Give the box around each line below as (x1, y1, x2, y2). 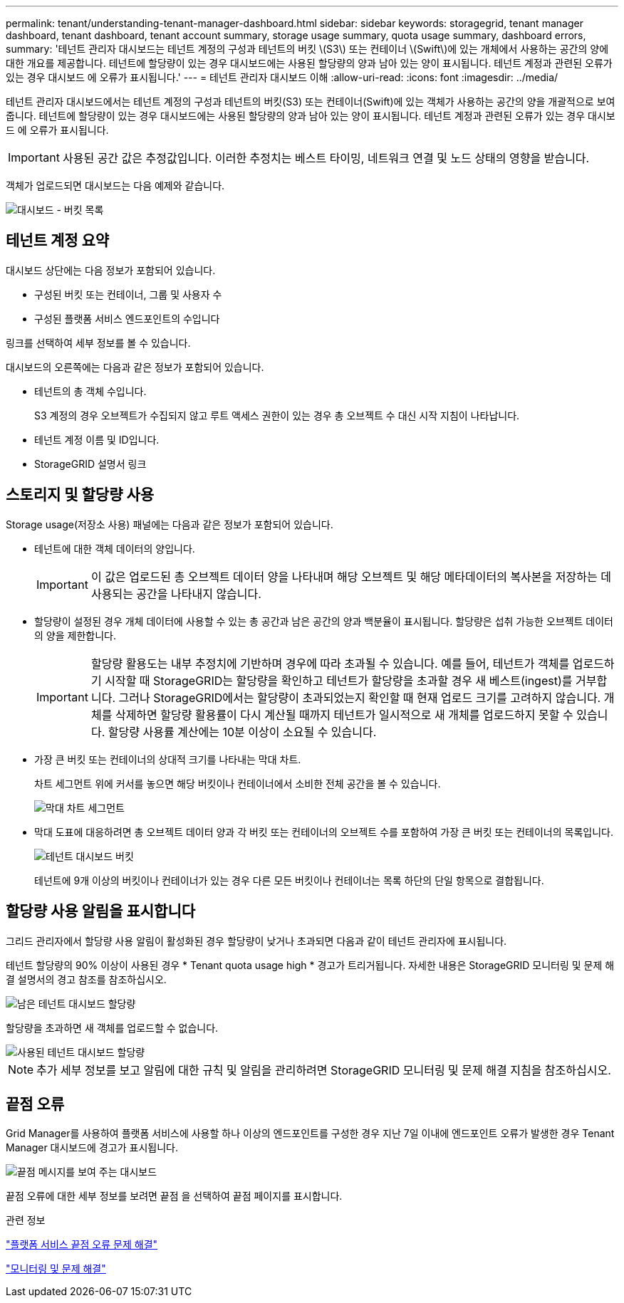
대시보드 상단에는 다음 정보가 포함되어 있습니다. (6, 263, 216, 276)
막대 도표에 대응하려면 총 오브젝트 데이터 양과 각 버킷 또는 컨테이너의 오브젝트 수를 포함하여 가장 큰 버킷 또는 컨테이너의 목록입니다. (34, 825, 614, 838)
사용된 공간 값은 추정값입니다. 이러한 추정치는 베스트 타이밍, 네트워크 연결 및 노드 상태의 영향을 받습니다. (62, 151, 590, 165)
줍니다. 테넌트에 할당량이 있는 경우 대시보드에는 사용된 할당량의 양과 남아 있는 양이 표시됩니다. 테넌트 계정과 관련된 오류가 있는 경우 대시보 (6, 110, 615, 122)
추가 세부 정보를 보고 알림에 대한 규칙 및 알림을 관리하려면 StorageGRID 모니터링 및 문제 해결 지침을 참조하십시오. (36, 1062, 611, 1077)
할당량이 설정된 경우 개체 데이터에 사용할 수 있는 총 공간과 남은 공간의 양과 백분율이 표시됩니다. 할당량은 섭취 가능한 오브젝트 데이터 (34, 614, 614, 627)
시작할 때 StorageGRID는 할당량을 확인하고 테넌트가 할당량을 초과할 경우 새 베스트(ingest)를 (105, 673, 573, 688)
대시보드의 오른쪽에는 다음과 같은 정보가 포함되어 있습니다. (6, 360, 264, 373)
